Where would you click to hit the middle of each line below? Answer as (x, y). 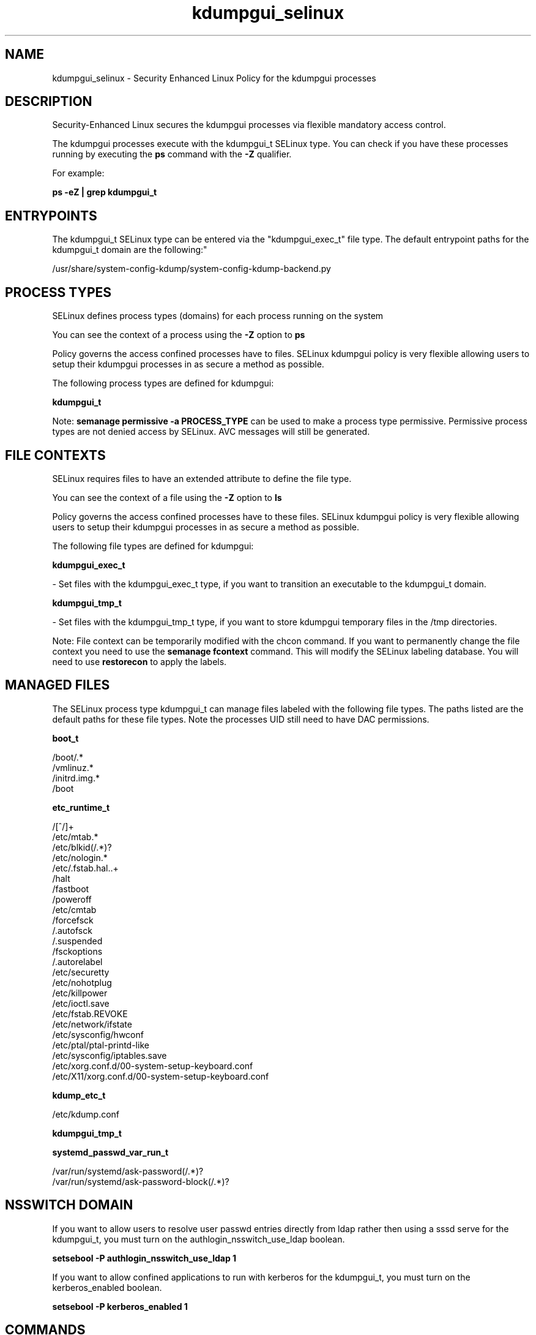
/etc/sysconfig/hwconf (98, 1034)
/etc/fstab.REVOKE (90, 1013)
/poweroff (72, 899)
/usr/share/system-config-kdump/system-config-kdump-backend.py (192, 269)
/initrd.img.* (76, 778)
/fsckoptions (77, 951)
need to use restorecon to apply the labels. (140, 661)
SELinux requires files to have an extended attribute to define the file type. (202, 478)
